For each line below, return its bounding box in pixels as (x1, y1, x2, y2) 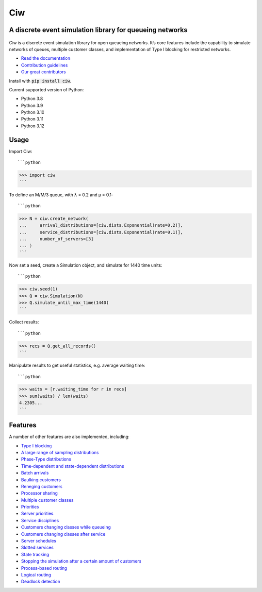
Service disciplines (21, 517, 59, 523)
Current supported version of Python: (9, 86, 84, 92)
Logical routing (21, 572, 51, 577)
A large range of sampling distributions (21, 449, 99, 455)
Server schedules (21, 538, 57, 544)
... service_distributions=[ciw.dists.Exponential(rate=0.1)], (19, 229, 183, 235)
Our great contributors (21, 69, 66, 75)
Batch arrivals (21, 470, 49, 476)
